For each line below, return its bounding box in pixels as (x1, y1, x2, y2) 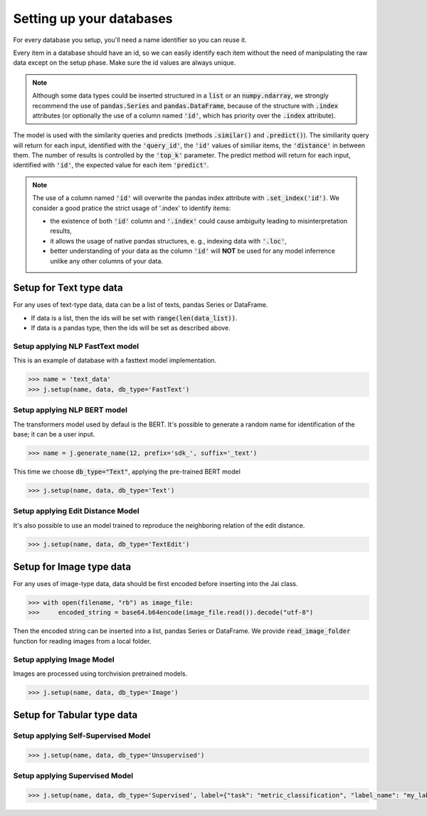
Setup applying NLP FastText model (13, 342, 139, 352)
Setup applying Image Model (13, 654, 115, 664)
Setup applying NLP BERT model (13, 405, 128, 415)
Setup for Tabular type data (13, 709, 138, 721)
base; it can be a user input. (13, 429, 95, 438)
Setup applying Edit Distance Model (13, 506, 139, 516)
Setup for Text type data (13, 282, 124, 294)
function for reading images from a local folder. (13, 637, 152, 645)
